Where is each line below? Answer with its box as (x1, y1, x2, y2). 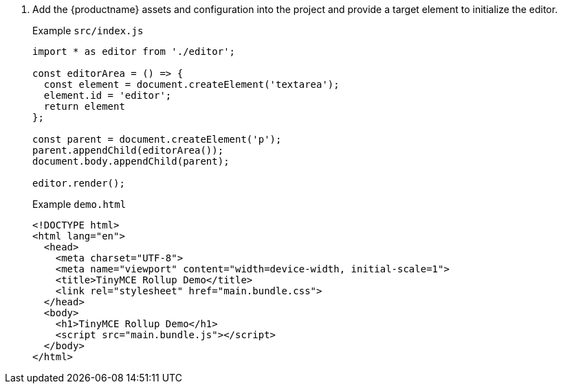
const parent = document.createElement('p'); (32, 134, 282, 145)
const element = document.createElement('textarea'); (43, 79, 340, 90)
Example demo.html (32, 198, 126, 210)
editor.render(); (32, 178, 125, 189)
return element (43, 101, 125, 112)
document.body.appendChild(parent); (32, 156, 230, 167)
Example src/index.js (32, 25, 144, 36)
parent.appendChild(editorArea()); (32, 145, 224, 156)
